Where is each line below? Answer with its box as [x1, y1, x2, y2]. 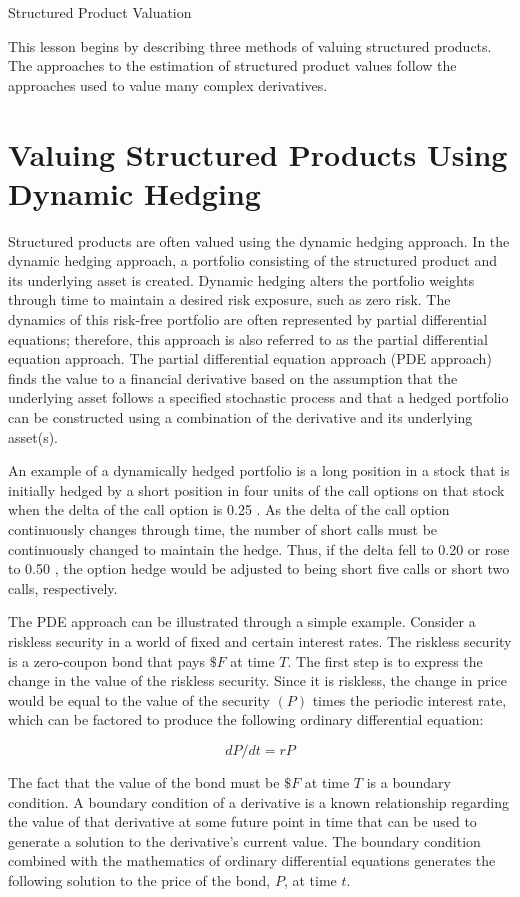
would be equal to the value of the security [8, 689, 270, 710]
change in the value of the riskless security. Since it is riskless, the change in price [8, 670, 507, 691]
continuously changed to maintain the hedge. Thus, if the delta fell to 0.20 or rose [8, 538, 510, 559]
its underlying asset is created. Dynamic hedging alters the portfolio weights [8, 269, 475, 290]
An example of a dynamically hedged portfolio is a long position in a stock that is [8, 460, 510, 481]
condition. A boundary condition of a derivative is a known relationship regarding [8, 791, 509, 812]
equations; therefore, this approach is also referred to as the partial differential [8, 328, 488, 349]
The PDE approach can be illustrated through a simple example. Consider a [8, 611, 476, 632]
